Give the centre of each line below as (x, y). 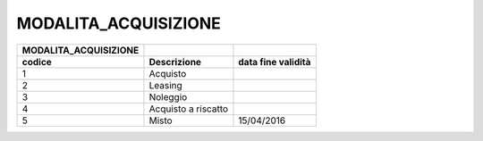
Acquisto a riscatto (188, 109)
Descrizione (175, 62)
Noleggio (168, 96)
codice (37, 62)
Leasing (165, 85)
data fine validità (275, 62)
